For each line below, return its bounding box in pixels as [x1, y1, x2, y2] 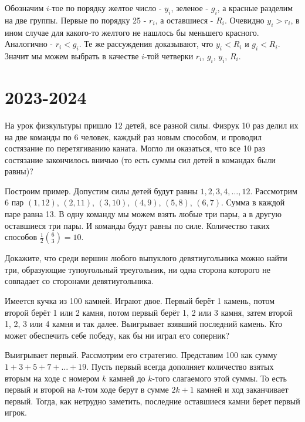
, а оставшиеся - [155, 13, 213, 26]
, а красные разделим [217, 2, 293, 13]
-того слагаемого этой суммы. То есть [152, 372, 287, 384]
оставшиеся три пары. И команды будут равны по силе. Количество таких [5, 219, 270, 231]
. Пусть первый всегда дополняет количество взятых [86, 360, 274, 372]
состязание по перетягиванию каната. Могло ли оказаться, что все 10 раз [5, 142, 266, 154]
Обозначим [5, 2, 44, 13]
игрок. [5, 406, 27, 418]
